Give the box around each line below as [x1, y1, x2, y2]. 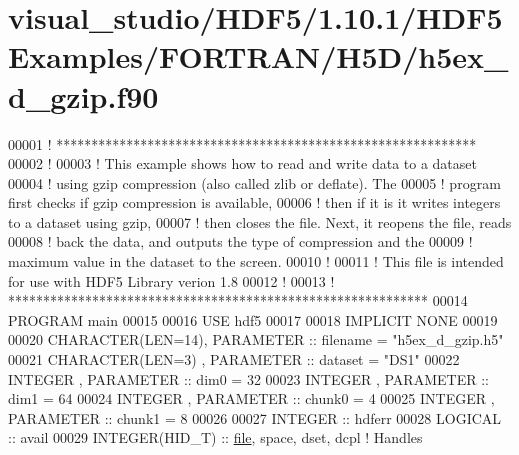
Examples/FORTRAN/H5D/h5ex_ [8, 36, 509, 77]
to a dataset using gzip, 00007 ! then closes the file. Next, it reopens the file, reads [8, 211, 512, 232]
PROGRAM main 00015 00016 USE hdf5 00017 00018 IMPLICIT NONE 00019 [8, 309, 498, 330]
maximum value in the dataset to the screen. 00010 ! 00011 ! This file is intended [8, 251, 504, 272]
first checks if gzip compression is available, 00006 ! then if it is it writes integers [8, 192, 501, 213]
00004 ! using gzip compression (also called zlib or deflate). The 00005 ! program [8, 172, 501, 193]
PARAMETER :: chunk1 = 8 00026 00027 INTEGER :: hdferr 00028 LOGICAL [8, 407, 502, 428]
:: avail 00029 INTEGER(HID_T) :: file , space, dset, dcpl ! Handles [8, 427, 423, 448]
